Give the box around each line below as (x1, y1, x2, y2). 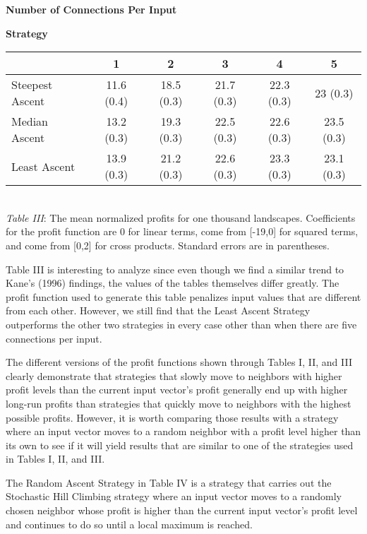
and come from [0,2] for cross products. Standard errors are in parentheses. (6, 237, 330, 252)
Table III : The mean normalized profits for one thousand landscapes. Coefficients (6, 210, 356, 225)
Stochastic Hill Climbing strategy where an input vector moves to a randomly (6, 489, 342, 504)
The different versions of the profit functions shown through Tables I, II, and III (6, 355, 352, 369)
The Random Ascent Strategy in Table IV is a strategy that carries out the (6, 475, 332, 490)
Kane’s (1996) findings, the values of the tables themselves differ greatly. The (6, 275, 339, 290)
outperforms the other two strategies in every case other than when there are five (6, 316, 357, 331)
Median (11, 113, 49, 130)
